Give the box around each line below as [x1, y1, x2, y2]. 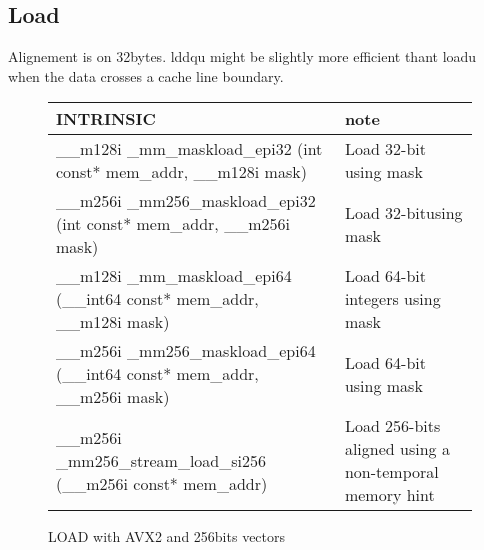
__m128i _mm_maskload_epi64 [56, 264, 292, 288]
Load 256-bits [344, 414, 441, 438]
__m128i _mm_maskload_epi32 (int [56, 137, 323, 161]
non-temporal [344, 460, 439, 484]
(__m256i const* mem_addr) [56, 471, 268, 495]
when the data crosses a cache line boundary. [8, 65, 284, 86]
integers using [344, 287, 441, 311]
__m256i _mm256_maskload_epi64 [56, 339, 316, 363]
